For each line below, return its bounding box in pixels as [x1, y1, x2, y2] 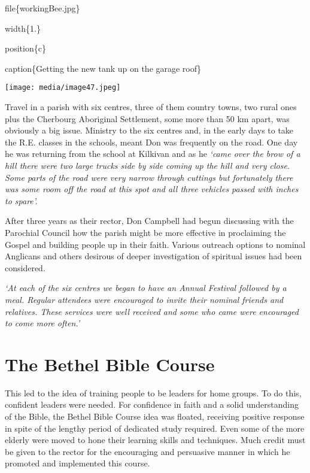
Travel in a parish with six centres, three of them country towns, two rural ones [5, 101, 297, 113]
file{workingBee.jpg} [5, 2, 80, 14]
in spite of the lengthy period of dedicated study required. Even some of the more [5, 422, 305, 434]
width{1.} [5, 22, 41, 34]
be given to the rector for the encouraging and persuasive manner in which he [5, 445, 290, 457]
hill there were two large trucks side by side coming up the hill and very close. [5, 159, 290, 171]
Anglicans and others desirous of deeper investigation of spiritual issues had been [5, 250, 302, 262]
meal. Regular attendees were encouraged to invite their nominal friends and [5, 293, 284, 305]
